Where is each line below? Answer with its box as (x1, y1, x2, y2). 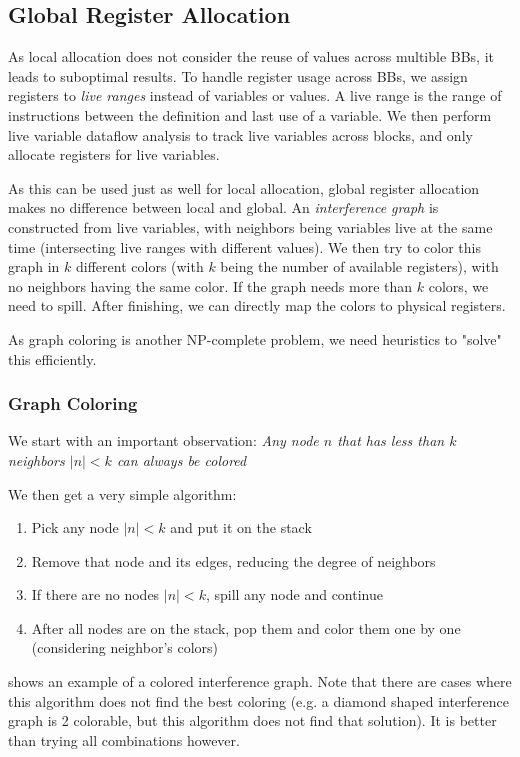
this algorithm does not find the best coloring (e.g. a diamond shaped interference (8, 690, 509, 711)
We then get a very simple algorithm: (8, 483, 237, 504)
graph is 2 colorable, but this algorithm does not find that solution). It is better (8, 710, 497, 731)
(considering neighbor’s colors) (31, 637, 219, 658)
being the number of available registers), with (220, 256, 499, 277)
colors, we (428, 275, 489, 296)
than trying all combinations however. (8, 729, 240, 750)
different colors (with (76, 256, 204, 277)
